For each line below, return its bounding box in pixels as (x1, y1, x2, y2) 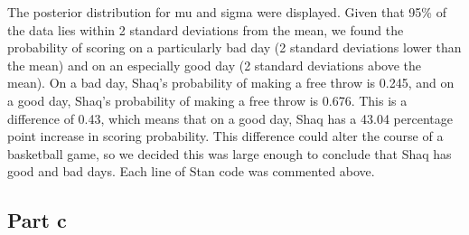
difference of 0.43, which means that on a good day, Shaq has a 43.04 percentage (7, 108, 453, 127)
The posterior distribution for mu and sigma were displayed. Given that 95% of (7, 3, 446, 21)
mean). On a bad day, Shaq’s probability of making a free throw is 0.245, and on (7, 73, 455, 92)
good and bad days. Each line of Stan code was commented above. (7, 162, 375, 181)
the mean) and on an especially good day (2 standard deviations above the (7, 55, 422, 74)
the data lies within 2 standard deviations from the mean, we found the (7, 20, 404, 39)
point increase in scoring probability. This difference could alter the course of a (7, 127, 444, 146)
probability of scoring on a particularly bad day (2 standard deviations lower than (7, 38, 462, 57)
